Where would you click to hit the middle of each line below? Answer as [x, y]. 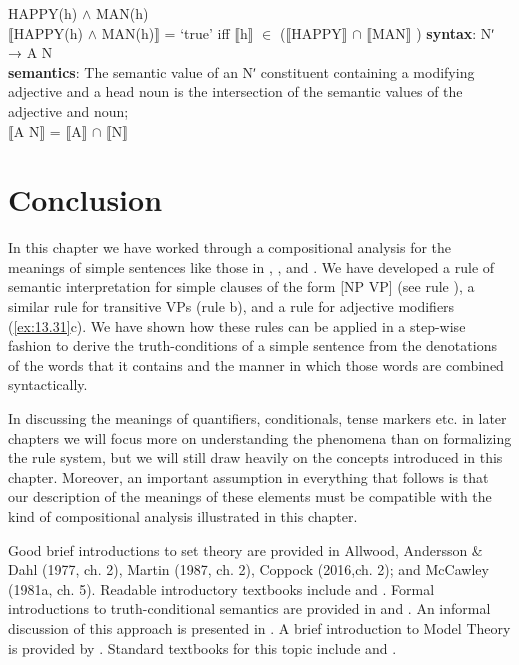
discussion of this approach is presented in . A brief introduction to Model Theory [259, 627]
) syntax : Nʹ [455, 32]
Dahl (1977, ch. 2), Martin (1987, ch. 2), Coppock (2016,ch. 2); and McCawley [248, 569]
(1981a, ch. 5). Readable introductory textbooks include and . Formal [221, 588]
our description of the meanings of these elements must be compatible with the [250, 496]
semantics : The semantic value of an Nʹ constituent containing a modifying [241, 71]
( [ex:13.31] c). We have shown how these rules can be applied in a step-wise [237, 325]
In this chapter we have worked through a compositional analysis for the [230, 247]
